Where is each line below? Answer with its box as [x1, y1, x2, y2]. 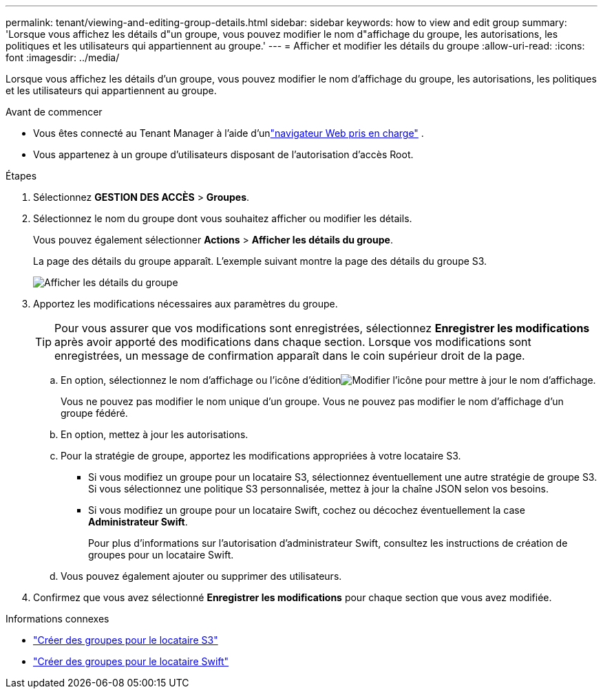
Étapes [6, 170, 37, 182]
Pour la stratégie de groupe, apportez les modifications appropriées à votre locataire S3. [61, 450, 461, 462]
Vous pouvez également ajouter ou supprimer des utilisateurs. [61, 570, 342, 582]
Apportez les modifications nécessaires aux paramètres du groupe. [33, 298, 338, 310]
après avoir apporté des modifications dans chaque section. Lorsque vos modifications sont [54, 335, 531, 349]
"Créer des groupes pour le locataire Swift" [33, 655, 229, 667]
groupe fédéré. [61, 407, 128, 419]
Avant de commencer [6, 106, 103, 118]
